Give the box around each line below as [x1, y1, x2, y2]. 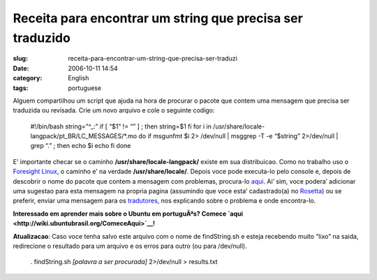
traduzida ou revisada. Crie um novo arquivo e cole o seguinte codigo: [13, 106, 215, 115]
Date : [13, 64, 29, 73]
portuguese [68, 84, 101, 92]
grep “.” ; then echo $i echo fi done [30, 142, 131, 150]
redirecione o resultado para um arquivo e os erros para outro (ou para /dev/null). [13, 242, 247, 250]
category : [13, 74, 43, 82]
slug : [13, 54, 28, 63]
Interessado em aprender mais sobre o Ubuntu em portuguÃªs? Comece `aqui [13, 209, 244, 218]
